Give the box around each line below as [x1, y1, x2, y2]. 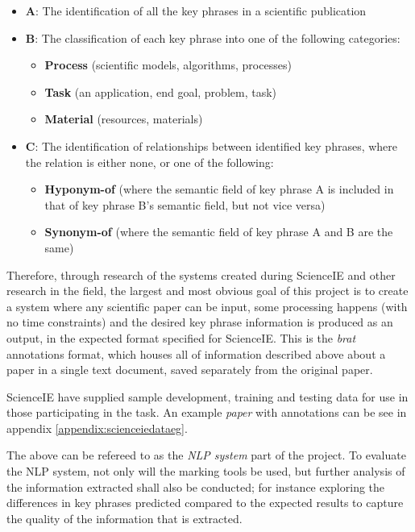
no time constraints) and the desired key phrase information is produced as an [6, 314, 393, 330]
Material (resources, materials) [44, 110, 203, 127]
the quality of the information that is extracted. [6, 509, 243, 526]
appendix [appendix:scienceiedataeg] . [6, 419, 188, 436]
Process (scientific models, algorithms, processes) [44, 56, 292, 73]
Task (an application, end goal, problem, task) [44, 83, 277, 100]
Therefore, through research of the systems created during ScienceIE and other [6, 266, 396, 283]
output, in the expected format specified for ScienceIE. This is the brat [6, 329, 356, 346]
